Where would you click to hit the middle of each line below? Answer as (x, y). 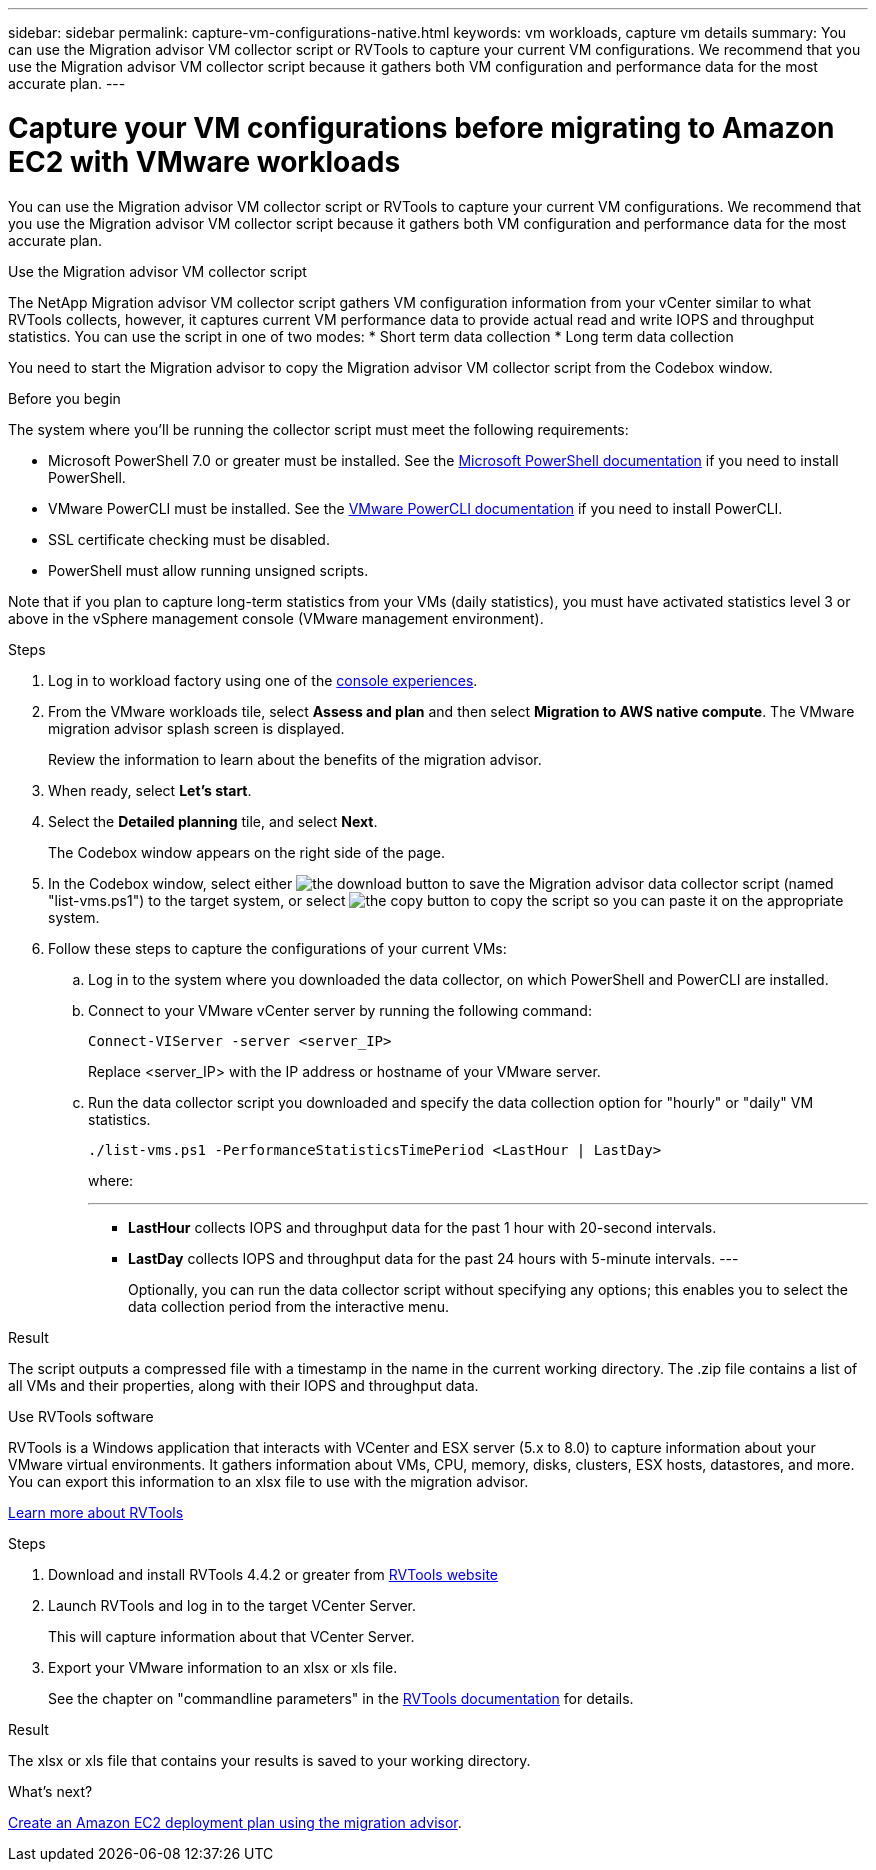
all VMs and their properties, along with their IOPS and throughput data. (243, 1385)
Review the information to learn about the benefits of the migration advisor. (295, 759)
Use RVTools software (81, 1416)
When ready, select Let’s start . (150, 790)
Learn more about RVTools (96, 1512)
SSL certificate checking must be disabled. (189, 539)
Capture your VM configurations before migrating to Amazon (421, 127)
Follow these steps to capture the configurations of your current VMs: (277, 948)
